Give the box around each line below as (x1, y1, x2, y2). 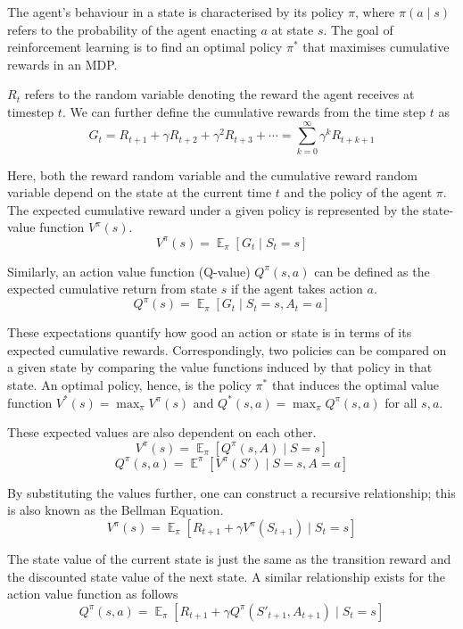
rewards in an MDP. (7, 54, 118, 73)
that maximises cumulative (302, 37, 450, 56)
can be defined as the (314, 261, 430, 280)
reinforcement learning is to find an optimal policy (7, 37, 283, 56)
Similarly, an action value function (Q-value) (7, 261, 251, 280)
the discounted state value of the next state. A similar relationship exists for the (7, 567, 446, 585)
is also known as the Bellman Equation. (7, 501, 224, 519)
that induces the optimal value (271, 376, 440, 394)
